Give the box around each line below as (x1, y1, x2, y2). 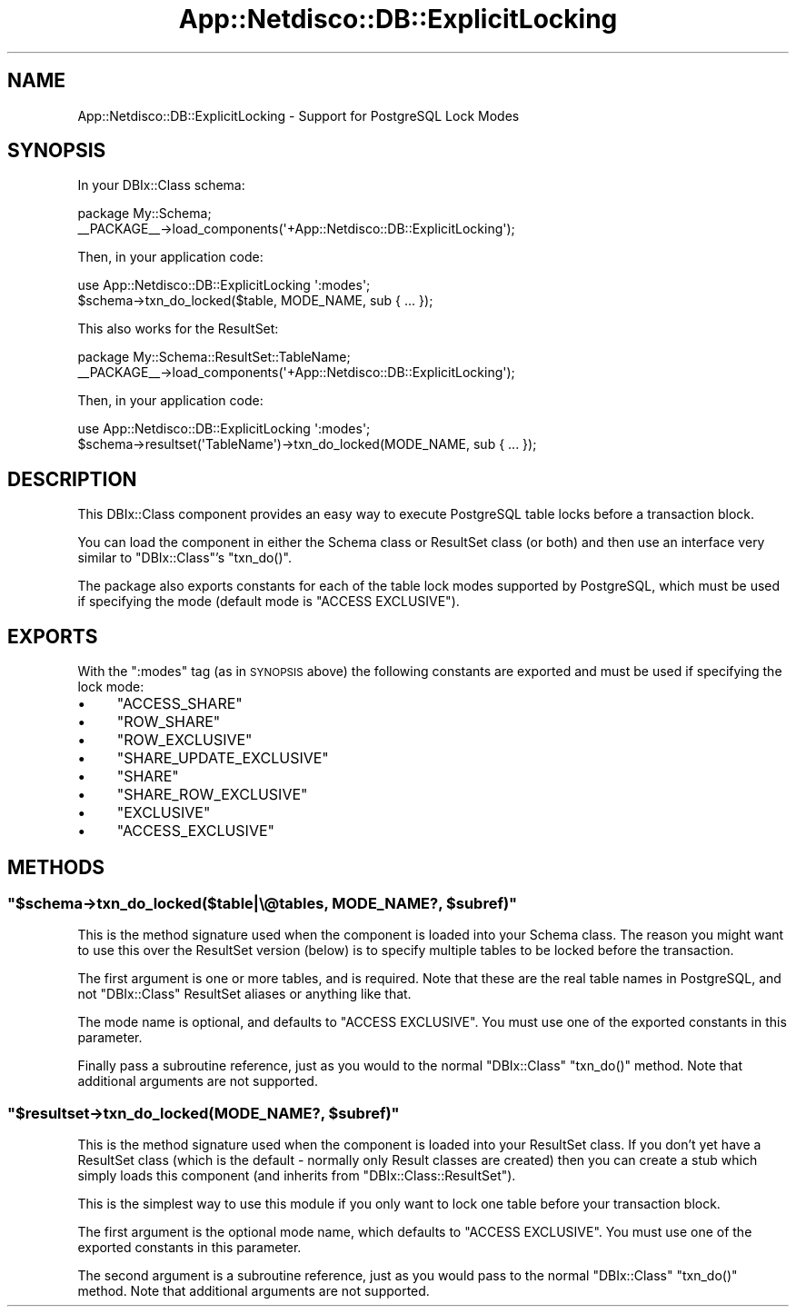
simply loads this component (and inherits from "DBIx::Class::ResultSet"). (77, 1168, 516, 1184)
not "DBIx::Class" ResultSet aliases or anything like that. (77, 986, 412, 1002)
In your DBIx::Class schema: (77, 177, 245, 194)
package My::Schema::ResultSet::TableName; (77, 349, 351, 365)
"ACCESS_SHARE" (116, 694, 243, 713)
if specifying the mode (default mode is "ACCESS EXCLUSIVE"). (77, 593, 460, 610)
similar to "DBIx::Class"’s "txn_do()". (77, 550, 292, 566)
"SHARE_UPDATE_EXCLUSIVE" (116, 749, 329, 768)
